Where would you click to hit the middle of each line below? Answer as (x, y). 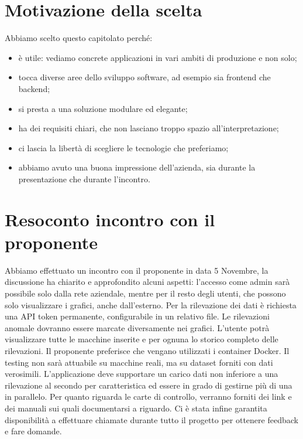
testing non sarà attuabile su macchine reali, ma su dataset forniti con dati (139, 362)
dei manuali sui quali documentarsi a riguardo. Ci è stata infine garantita (136, 408)
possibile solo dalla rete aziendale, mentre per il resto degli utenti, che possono (145, 293)
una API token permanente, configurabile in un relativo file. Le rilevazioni (137, 316)
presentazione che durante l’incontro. (84, 178)
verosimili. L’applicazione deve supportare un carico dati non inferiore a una (142, 374)
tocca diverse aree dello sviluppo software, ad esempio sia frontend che (144, 77)
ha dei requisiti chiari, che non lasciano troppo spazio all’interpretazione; (149, 128)
